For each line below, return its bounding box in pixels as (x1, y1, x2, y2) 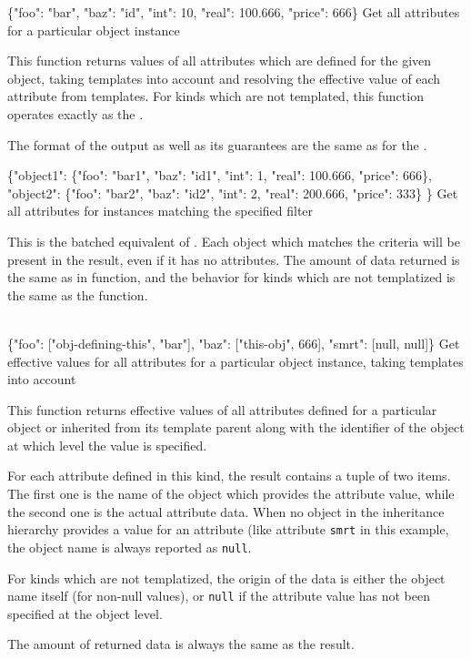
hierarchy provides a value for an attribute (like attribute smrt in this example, (7, 520, 449, 539)
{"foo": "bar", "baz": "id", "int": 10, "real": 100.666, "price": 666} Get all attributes (7, 3, 460, 21)
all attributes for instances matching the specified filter (7, 201, 314, 220)
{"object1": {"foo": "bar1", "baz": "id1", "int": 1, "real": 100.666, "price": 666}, (7, 166, 432, 185)
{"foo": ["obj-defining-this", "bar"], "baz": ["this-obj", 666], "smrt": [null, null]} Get (7, 333, 460, 352)
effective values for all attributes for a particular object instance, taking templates (7, 351, 464, 370)
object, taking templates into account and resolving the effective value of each (7, 68, 441, 87)
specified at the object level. (7, 603, 163, 623)
